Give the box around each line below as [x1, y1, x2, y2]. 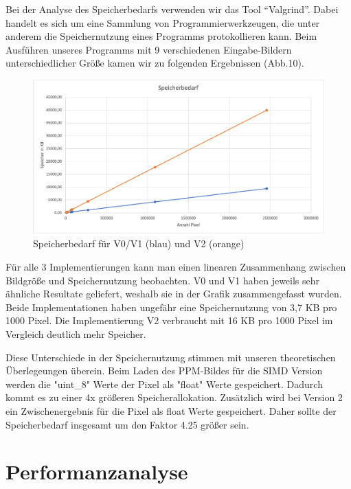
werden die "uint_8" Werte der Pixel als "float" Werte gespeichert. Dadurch [5, 376, 323, 391]
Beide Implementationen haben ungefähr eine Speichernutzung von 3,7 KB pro [5, 299, 337, 314]
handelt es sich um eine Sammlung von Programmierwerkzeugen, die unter [5, 15, 320, 30]
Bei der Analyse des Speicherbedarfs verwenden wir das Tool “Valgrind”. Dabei [5, 2, 339, 16]
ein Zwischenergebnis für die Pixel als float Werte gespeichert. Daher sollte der [5, 403, 337, 418]
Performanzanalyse [5, 457, 188, 486]
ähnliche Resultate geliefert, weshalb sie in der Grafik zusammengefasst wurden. [5, 286, 342, 301]
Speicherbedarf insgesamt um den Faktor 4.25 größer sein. [5, 417, 249, 431]
